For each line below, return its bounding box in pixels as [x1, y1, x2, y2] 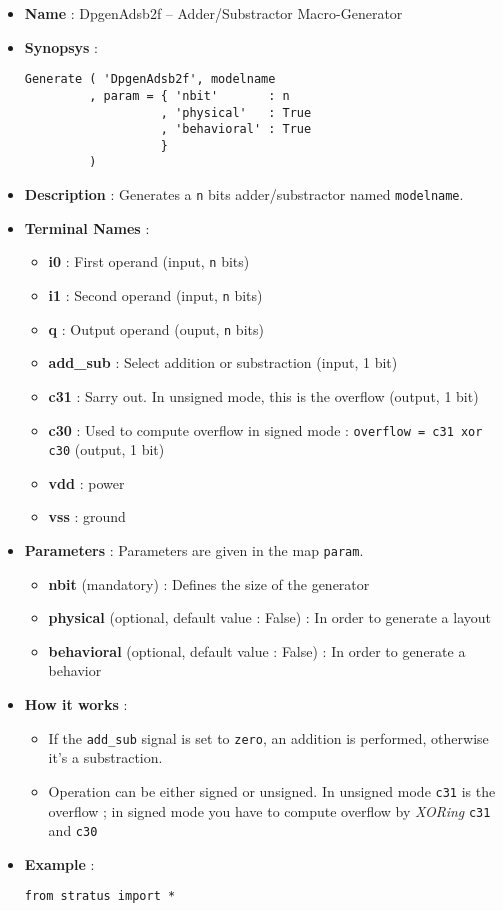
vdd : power [48, 472, 125, 493]
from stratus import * [24, 889, 176, 904]
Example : [24, 853, 95, 874]
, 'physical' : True [160, 105, 312, 120]
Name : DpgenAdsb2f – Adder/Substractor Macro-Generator [24, 3, 403, 23]
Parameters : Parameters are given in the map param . [24, 540, 364, 561]
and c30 [48, 820, 98, 841]
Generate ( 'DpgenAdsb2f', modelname [24, 72, 276, 87]
